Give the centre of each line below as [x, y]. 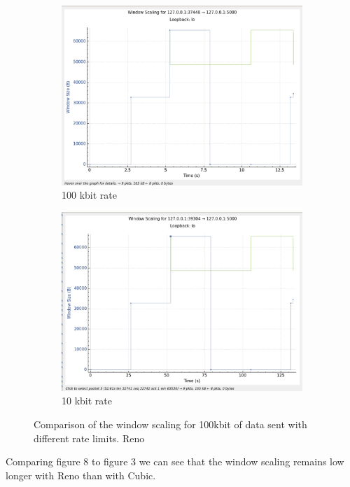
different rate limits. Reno [89, 438]
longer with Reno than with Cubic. [81, 475]
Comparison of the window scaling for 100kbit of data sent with [170, 424]
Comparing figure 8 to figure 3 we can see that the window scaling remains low [175, 461]
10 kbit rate [87, 401]
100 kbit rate [89, 195]
